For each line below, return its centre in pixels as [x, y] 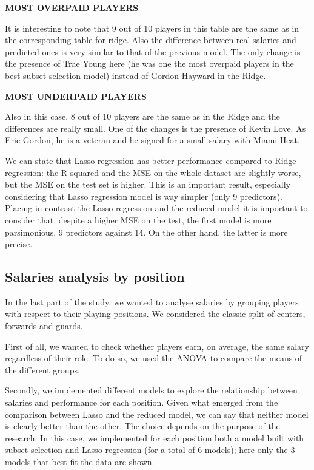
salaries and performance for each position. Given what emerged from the [142, 402]
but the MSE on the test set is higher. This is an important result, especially [148, 184]
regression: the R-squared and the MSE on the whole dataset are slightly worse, [153, 172]
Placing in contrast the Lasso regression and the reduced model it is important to [156, 208]
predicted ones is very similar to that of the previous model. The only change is [153, 51]
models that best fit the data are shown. [80, 462]
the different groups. [42, 370]
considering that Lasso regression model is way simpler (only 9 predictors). [144, 196]
